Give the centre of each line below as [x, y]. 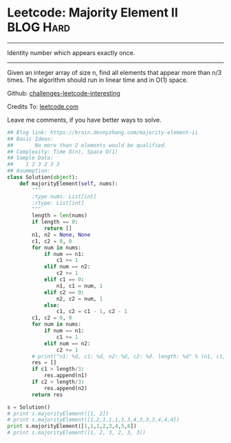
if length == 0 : [55, 222]
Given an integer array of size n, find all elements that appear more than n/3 [114, 72]
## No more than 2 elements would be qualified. [87, 145]
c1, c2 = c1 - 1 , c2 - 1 [92, 312]
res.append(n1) [66, 376]
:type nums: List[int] [64, 196]
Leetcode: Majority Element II [93, 13]
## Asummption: [29, 171]
